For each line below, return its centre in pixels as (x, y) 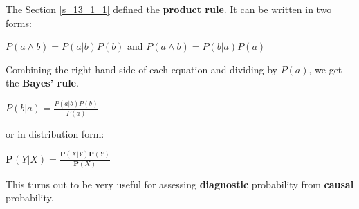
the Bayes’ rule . (42, 83)
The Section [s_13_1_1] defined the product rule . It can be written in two (169, 9)
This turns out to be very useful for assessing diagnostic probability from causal (180, 184)
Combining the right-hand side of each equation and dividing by (141, 69)
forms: (19, 22)
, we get (325, 69)
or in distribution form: (55, 133)
